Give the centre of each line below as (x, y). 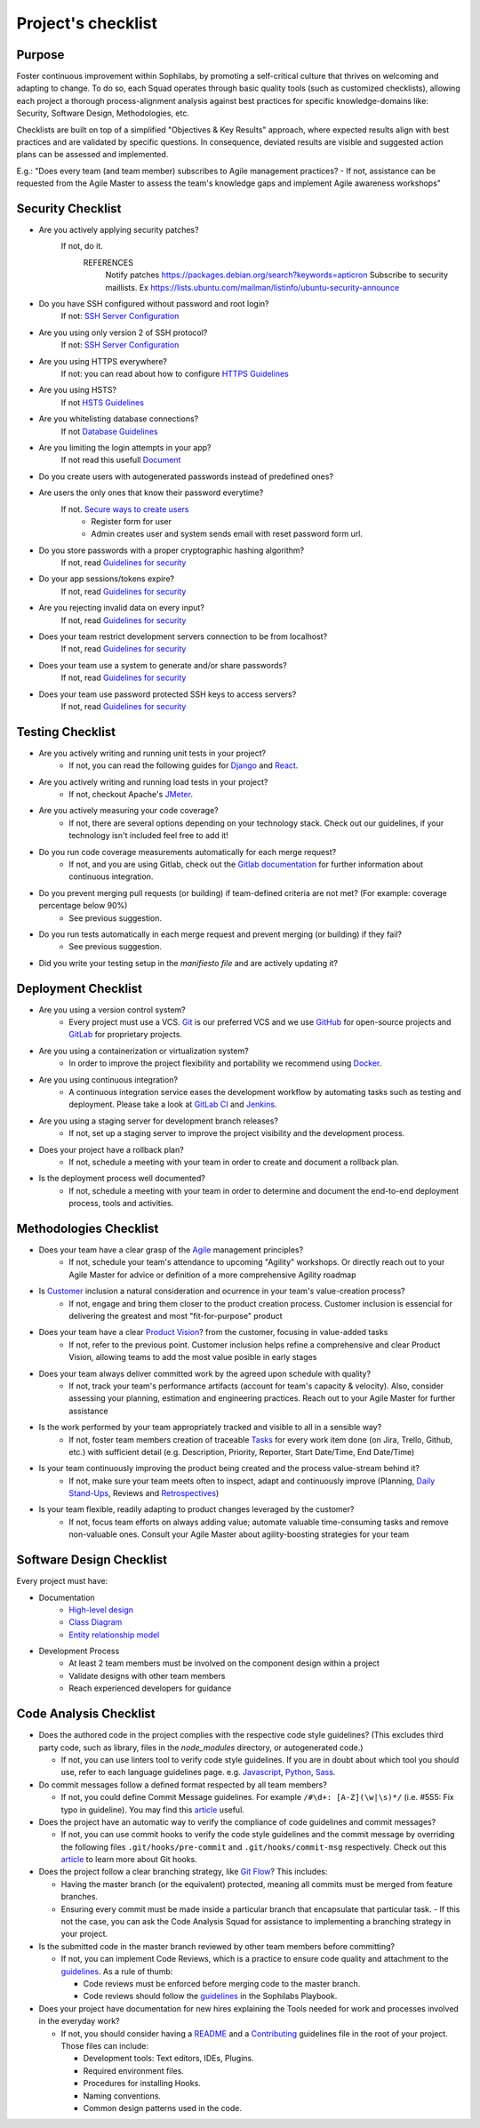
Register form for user (132, 521)
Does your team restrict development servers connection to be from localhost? (183, 636)
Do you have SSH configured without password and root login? (154, 304)
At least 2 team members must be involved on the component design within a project (224, 1663)
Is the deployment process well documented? (122, 1179)
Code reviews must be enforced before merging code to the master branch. (222, 1983)
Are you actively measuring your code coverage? (128, 811)
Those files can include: (104, 2045)
